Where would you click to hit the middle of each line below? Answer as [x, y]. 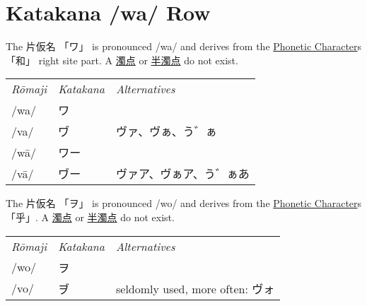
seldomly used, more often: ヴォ [195, 288]
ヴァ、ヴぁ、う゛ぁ [166, 131]
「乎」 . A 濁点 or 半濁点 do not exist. [90, 217]
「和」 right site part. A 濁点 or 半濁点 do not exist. [122, 60]
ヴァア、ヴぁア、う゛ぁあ [182, 174]
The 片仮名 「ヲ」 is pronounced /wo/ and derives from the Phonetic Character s [184, 203]
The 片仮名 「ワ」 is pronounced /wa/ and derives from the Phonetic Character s [184, 46]
